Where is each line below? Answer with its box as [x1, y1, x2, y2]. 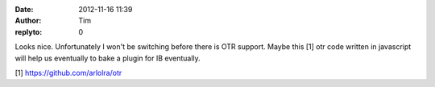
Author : [14, 16, 42, 26]
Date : [14, 5, 34, 14]
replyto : [14, 27, 43, 36]
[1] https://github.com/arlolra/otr [14, 68, 122, 77]
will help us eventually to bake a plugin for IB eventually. [14, 53, 201, 63]
